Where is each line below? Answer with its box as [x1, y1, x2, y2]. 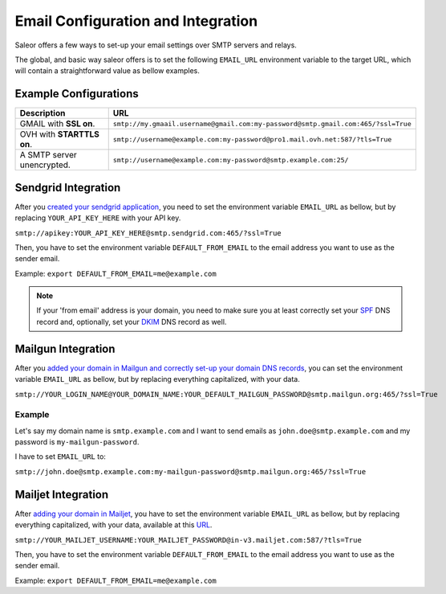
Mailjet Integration [14, 487, 109, 502]
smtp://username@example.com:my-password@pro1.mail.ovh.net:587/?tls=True [112, 135, 392, 144]
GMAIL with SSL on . [19, 118, 95, 129]
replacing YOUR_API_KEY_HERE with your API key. [14, 213, 181, 223]
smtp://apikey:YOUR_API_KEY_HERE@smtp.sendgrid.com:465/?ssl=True [14, 228, 282, 237]
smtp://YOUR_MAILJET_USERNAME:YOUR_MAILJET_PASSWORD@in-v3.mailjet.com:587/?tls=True [14, 535, 363, 544]
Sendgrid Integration [14, 181, 121, 195]
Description [19, 108, 66, 119]
